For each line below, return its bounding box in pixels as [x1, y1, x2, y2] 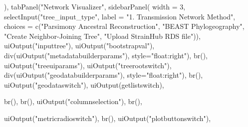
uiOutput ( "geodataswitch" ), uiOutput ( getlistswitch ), [4, 79, 164, 90]
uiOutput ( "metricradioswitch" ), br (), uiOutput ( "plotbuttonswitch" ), [4, 113, 211, 123]
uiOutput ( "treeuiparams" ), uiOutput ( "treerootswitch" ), [4, 60, 172, 70]
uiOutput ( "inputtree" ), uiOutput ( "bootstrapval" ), [4, 40, 155, 51]
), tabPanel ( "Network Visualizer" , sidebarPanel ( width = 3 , [4, 1, 186, 11]
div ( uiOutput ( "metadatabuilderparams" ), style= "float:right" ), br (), [4, 50, 208, 60]
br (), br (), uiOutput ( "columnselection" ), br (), [4, 96, 142, 107]
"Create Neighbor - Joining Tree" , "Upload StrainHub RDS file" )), [4, 30, 201, 41]
